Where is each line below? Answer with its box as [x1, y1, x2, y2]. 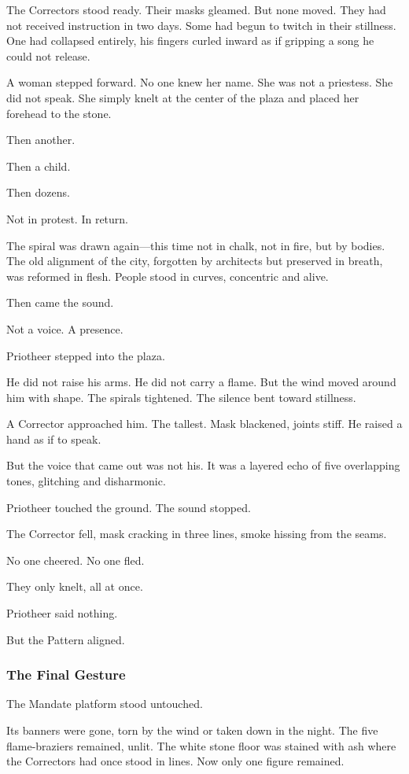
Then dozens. [6, 184, 70, 201]
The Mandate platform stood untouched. [6, 695, 203, 712]
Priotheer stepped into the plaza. [6, 347, 165, 363]
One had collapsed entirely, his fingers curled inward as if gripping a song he [6, 32, 374, 49]
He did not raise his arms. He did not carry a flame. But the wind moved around [6, 374, 396, 390]
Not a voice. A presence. [6, 320, 123, 337]
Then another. [6, 131, 76, 148]
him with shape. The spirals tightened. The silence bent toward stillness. [6, 389, 356, 405]
